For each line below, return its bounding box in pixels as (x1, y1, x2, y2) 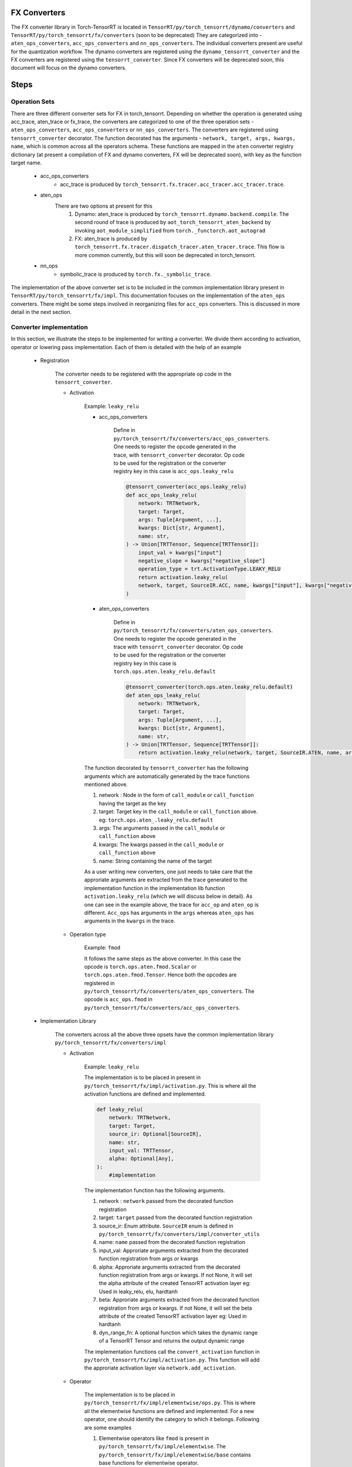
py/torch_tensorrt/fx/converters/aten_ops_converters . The (84, 988, 255, 995)
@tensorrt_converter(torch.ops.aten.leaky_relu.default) (126, 684, 293, 691)
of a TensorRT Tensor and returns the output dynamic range (99, 1337, 245, 1344)
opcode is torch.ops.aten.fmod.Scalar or (84, 963, 197, 970)
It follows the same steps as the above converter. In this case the (84, 955, 241, 962)
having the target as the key (99, 800, 167, 807)
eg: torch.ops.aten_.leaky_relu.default (99, 816, 214, 823)
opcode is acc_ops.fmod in (84, 996, 153, 1003)
